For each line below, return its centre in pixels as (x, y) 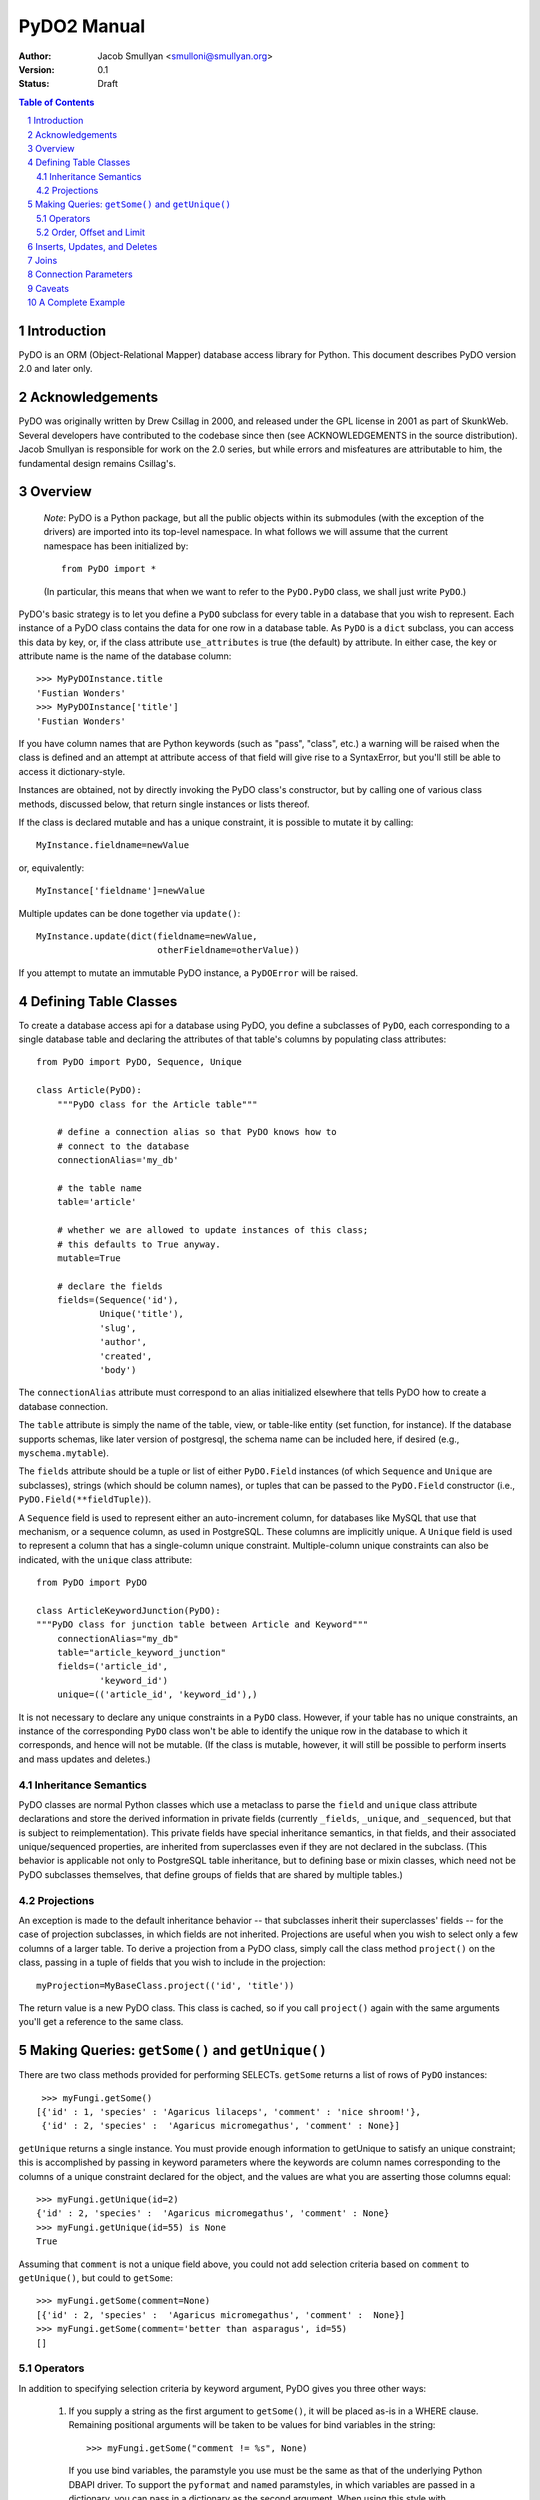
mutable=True (88, 1258)
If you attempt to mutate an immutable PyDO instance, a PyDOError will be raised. (188, 972)
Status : (34, 84)
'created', (126, 1356)
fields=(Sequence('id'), (117, 1300)
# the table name (99, 1188)
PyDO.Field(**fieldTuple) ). (85, 1499)
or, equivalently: (51, 867)
